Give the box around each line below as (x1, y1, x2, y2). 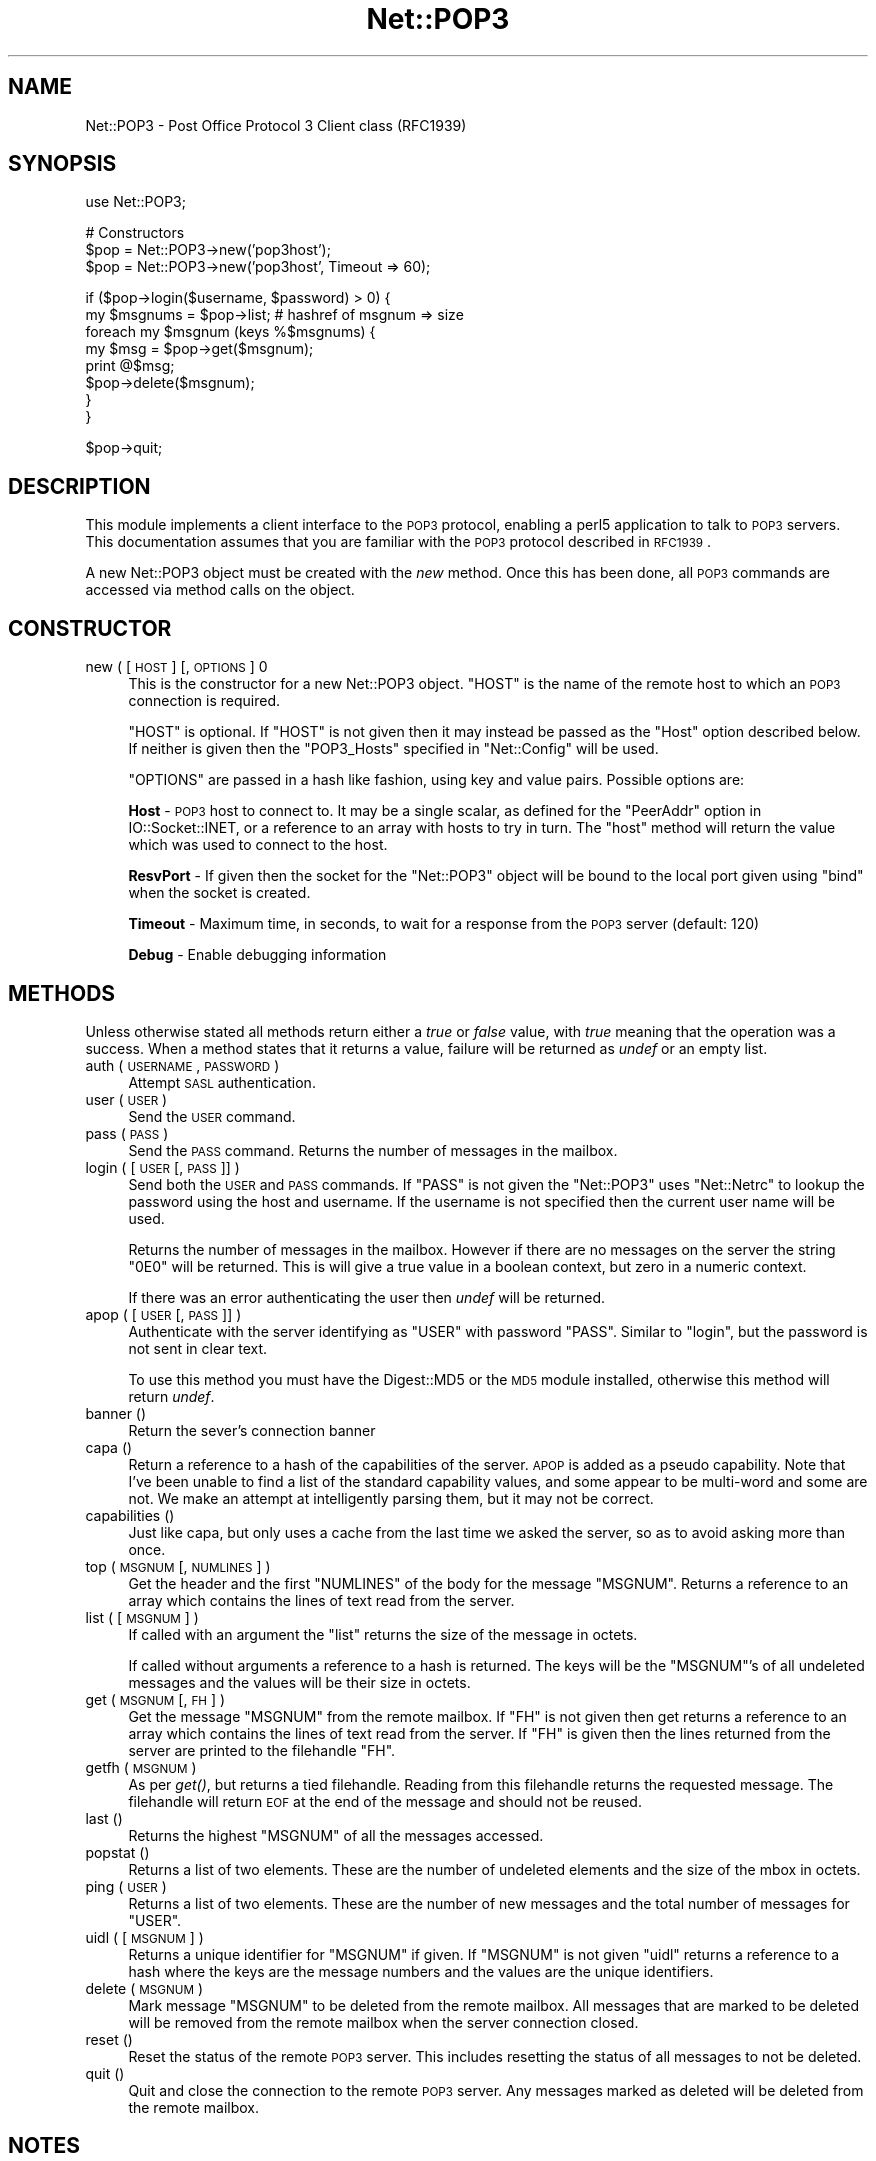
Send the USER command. (128, 1107, 296, 1125)
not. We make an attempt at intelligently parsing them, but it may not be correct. (128, 1489, 654, 1507)
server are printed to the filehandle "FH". (128, 1741, 396, 1759)
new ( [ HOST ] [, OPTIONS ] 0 (85, 658, 268, 676)
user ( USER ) (85, 1090, 168, 1108)
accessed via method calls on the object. (85, 581, 355, 599)
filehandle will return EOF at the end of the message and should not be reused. (128, 1792, 642, 1810)
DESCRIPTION (8, 473, 151, 499)
